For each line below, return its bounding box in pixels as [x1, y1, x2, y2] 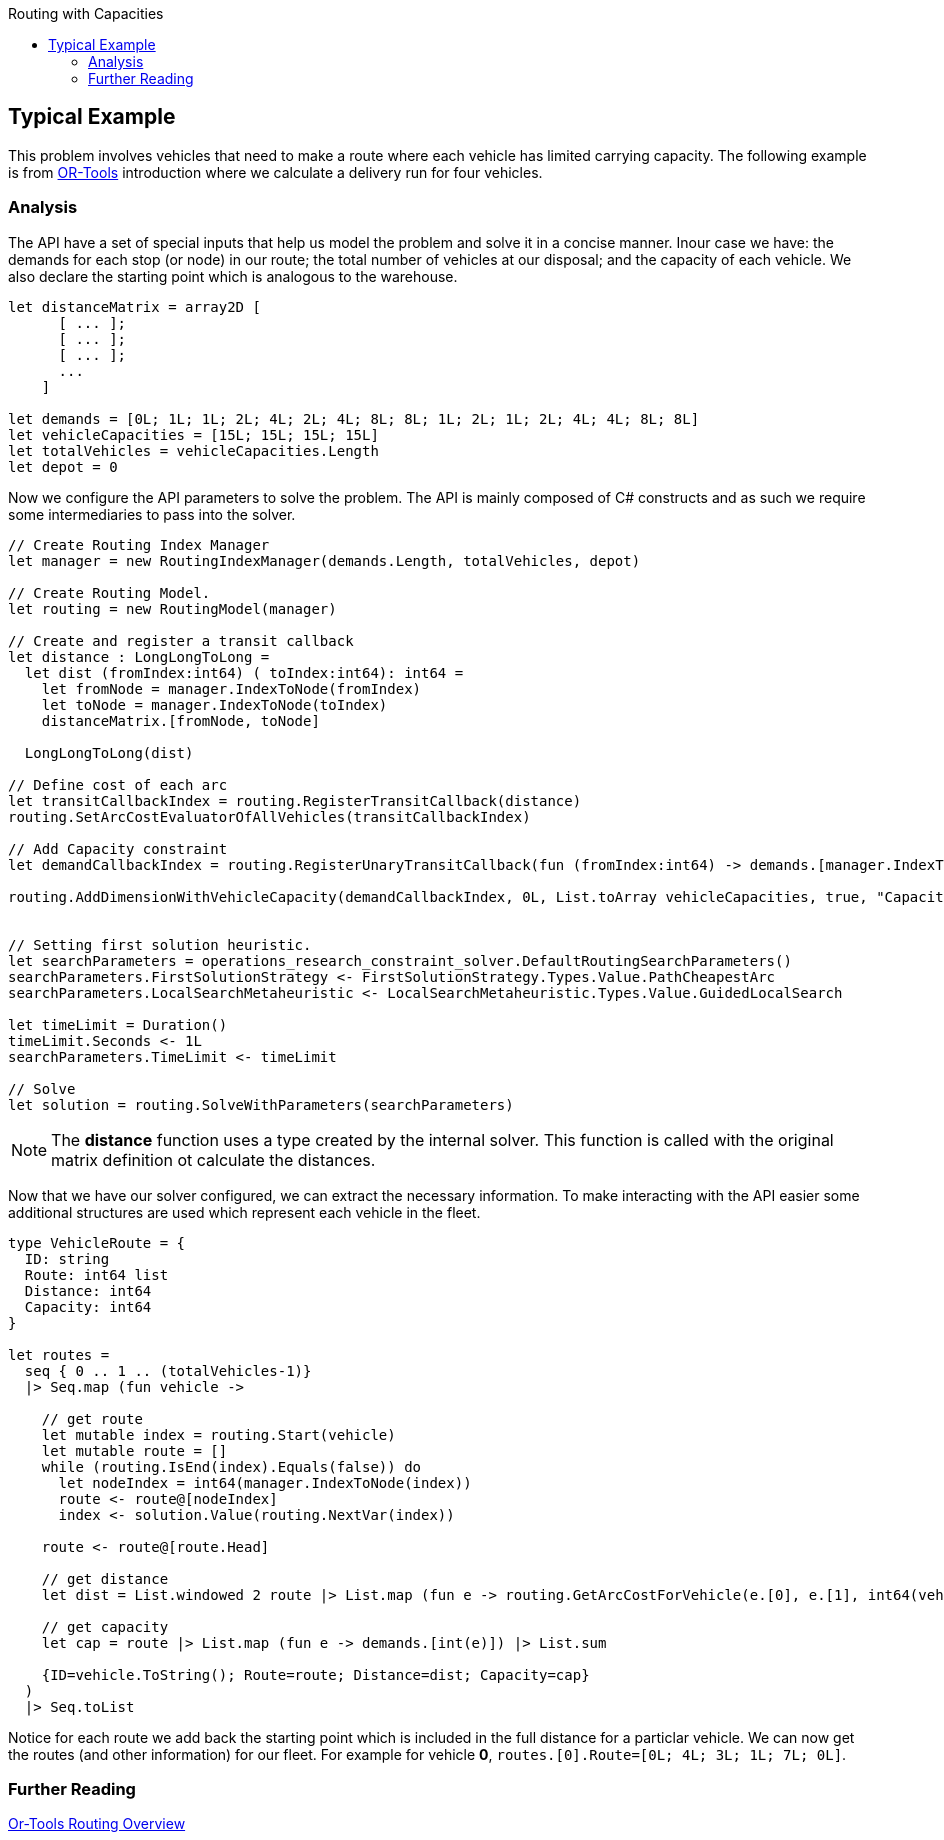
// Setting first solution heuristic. [8, 936, 312, 953]
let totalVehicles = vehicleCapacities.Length [8, 442, 379, 459]
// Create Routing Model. [8, 584, 211, 601]
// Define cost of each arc [8, 776, 228, 793]
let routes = [8, 1346, 110, 1363]
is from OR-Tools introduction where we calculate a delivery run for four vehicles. [8, 163, 543, 181]
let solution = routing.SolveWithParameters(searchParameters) [8, 1096, 514, 1113]
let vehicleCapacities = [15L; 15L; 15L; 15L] [8, 426, 379, 443]
